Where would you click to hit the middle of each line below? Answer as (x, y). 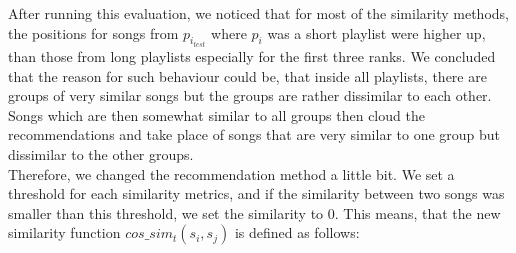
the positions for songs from (93, 32)
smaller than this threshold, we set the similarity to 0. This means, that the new (254, 212)
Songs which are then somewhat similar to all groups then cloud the (216, 114)
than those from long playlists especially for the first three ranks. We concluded (252, 56)
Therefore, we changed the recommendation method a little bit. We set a (231, 173)
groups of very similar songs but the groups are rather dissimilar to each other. (250, 95)
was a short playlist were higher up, (376, 32)
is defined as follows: (297, 232)
